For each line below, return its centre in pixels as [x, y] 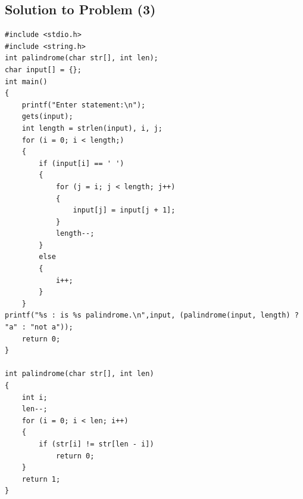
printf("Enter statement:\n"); [84, 105]
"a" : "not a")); [39, 327]
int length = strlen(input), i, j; [92, 128]
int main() [26, 81]
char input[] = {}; [43, 70]
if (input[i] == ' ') [82, 163]
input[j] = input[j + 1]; [124, 210]
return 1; [41, 479]
